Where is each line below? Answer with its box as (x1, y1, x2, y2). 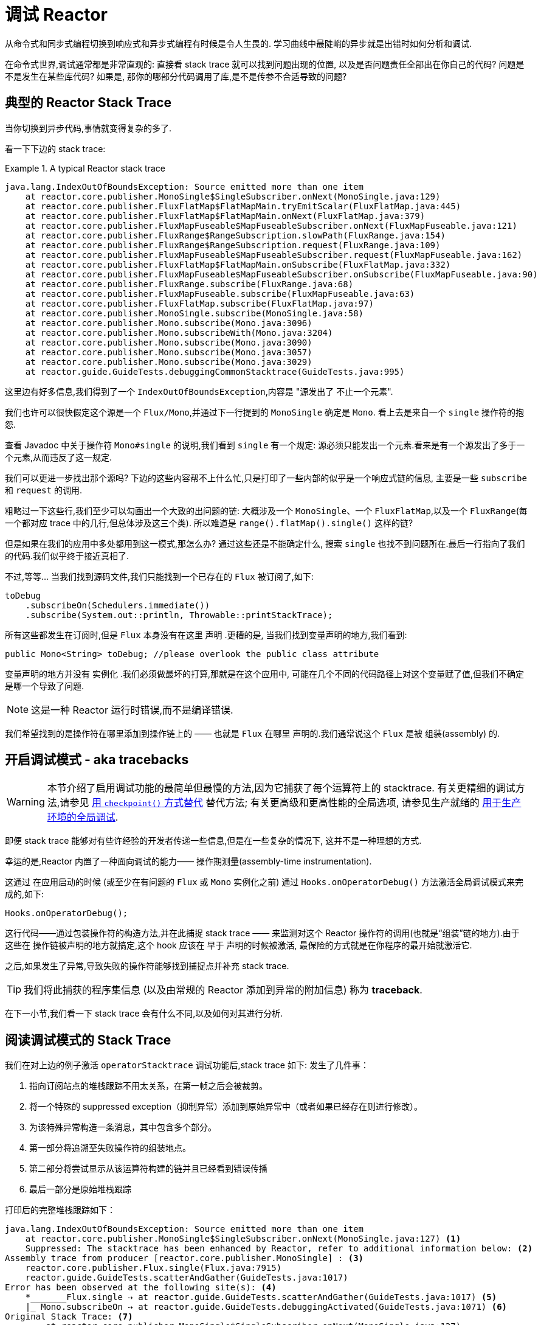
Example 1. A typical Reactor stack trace (5, 162, 165, 173)
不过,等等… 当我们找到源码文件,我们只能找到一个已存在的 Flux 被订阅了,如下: (5, 571, 314, 582)
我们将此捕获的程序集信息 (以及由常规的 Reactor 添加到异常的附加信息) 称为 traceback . (24, 984, 422, 996)
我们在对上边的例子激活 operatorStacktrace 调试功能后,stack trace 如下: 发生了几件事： (5, 1060, 369, 1071)
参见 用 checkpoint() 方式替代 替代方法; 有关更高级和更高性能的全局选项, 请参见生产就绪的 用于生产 (69, 796, 522, 809)
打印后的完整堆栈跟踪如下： (5, 1205, 115, 1215)
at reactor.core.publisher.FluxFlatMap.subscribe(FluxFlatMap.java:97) (25, 298, 374, 308)
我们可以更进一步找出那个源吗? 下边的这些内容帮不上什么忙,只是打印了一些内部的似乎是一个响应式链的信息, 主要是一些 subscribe (5, 472, 527, 483)
